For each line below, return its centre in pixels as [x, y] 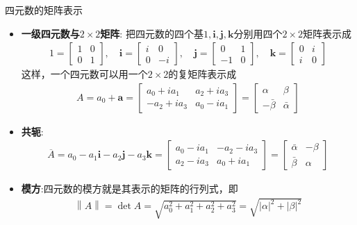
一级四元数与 [50, 33]
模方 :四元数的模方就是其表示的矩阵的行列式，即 [130, 189]
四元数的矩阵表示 [44, 10]
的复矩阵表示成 [202, 74]
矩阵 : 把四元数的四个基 [152, 33]
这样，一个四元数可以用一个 [84, 74]
